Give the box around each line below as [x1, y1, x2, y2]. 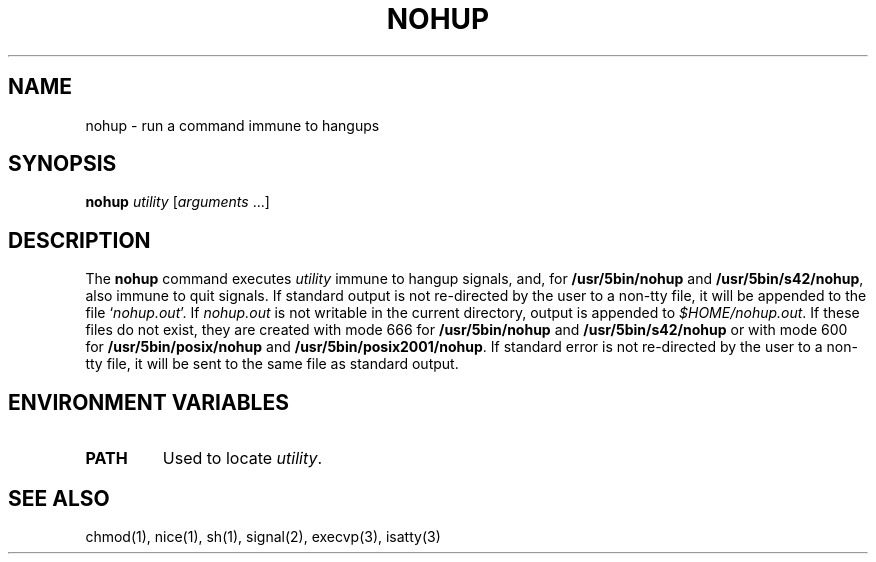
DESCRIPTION [8, 227, 151, 253]
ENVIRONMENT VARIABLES [8, 389, 289, 415]
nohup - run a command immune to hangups [85, 116, 380, 134]
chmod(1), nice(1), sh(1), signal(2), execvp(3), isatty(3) [85, 527, 441, 545]
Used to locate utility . [162, 448, 323, 469]
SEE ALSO [8, 485, 110, 511]
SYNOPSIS [8, 151, 117, 177]
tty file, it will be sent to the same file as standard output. [85, 355, 459, 373]
